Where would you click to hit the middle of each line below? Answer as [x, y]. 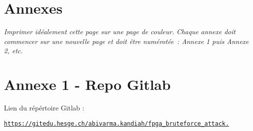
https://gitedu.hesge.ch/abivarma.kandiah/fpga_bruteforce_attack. [117, 123]
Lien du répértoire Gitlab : [44, 108]
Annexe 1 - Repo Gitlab [87, 84]
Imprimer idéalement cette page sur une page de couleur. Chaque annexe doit [120, 32]
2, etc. [14, 51]
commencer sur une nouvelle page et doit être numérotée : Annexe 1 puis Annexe [126, 41]
